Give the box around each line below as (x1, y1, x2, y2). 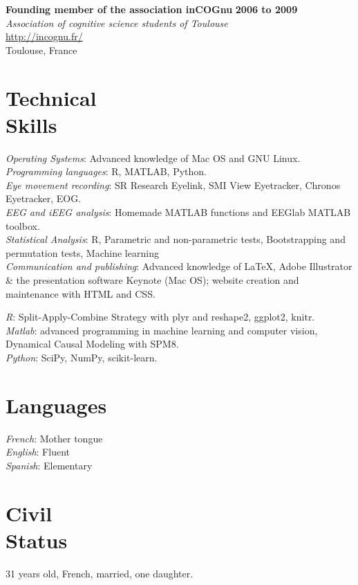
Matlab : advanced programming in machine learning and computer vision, (6, 323, 318, 337)
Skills (6, 110, 57, 138)
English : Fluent (6, 444, 70, 459)
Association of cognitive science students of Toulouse (6, 15, 228, 30)
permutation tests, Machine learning (6, 245, 159, 260)
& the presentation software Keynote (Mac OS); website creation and (6, 273, 299, 287)
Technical (6, 83, 97, 111)
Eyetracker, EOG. (6, 191, 82, 206)
